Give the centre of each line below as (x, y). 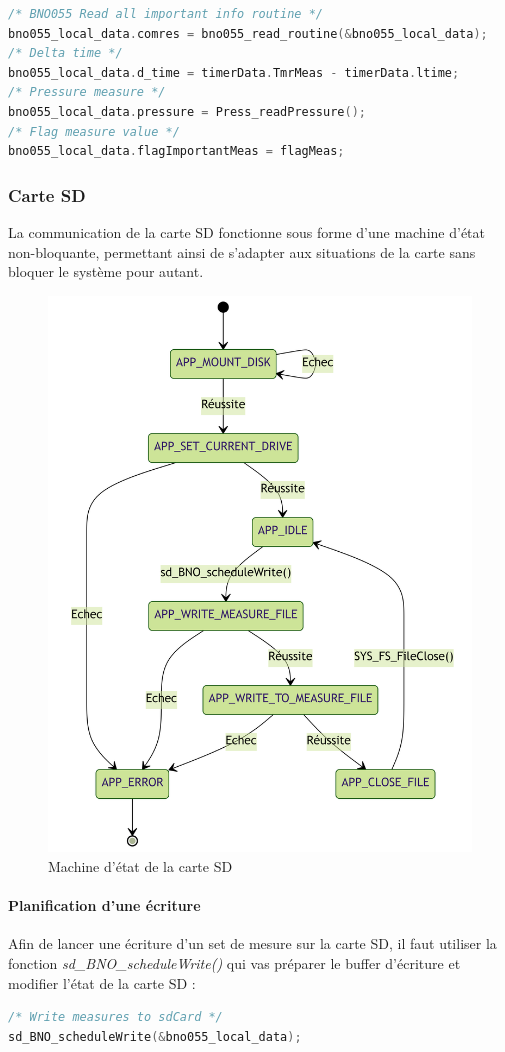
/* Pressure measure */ (87, 92)
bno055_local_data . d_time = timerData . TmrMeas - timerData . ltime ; (234, 72)
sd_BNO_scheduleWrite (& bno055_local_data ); (155, 1036)
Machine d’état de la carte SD (140, 865)
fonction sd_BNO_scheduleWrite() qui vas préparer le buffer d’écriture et (234, 962)
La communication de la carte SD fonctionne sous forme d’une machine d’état (246, 231)
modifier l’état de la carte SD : (102, 982)
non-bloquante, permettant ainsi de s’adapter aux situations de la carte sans (242, 251)
